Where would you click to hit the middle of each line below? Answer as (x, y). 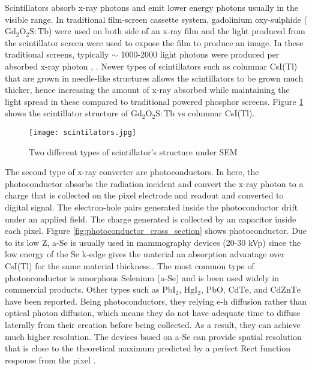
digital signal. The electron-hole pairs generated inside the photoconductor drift (151, 207)
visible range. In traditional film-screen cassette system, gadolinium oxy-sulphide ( (156, 19)
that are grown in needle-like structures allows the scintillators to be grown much (154, 78)
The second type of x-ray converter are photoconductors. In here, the (132, 172)
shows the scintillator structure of (67, 113)
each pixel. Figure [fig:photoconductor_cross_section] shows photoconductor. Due (156, 231)
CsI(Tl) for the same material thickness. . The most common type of (130, 265)
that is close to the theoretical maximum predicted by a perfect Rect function (148, 348)
